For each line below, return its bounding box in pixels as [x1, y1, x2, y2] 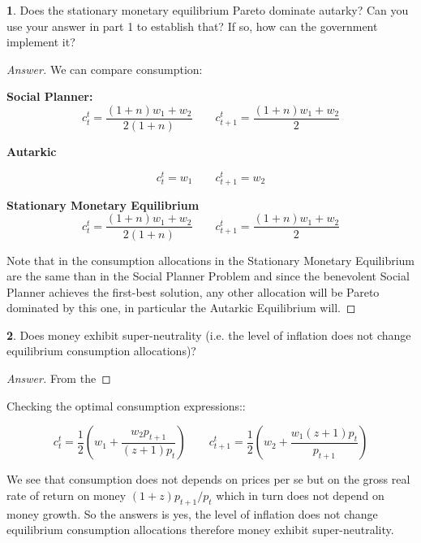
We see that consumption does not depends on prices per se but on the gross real [6, 471, 410, 488]
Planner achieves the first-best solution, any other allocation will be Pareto [6, 283, 380, 300]
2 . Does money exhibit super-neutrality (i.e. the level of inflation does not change [6, 326, 411, 343]
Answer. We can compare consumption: [6, 60, 203, 77]
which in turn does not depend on [216, 486, 384, 503]
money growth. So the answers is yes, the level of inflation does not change [6, 505, 378, 522]
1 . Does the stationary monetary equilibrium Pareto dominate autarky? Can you [6, 2, 409, 18]
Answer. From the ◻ [6, 370, 111, 387]
